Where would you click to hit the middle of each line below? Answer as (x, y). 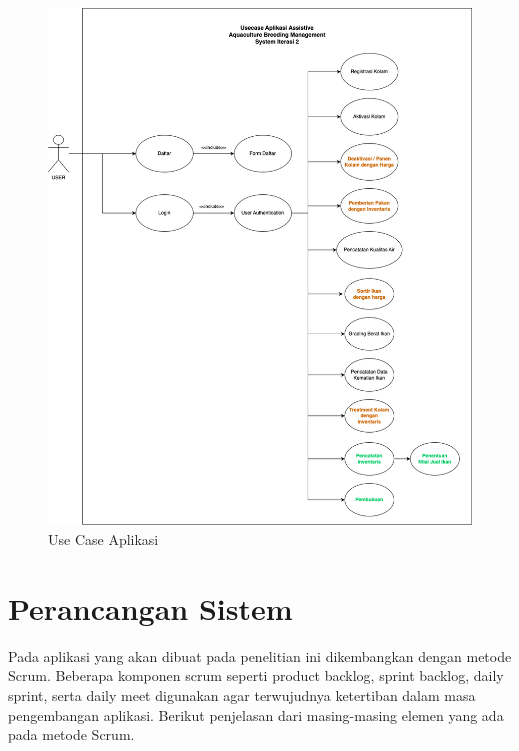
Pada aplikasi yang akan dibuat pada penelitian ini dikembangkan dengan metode (260, 655)
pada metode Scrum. (71, 734)
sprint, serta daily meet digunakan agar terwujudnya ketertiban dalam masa (242, 694)
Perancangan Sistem (150, 607)
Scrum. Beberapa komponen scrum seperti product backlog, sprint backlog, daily (256, 675)
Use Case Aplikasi (103, 539)
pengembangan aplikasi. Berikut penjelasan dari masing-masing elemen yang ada (256, 714)
